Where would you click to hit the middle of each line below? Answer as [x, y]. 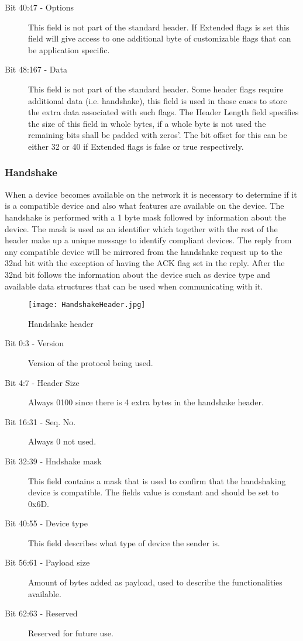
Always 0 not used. [62, 441]
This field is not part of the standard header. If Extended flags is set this [159, 27]
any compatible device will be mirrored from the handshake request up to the [144, 251]
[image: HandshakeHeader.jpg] [87, 305]
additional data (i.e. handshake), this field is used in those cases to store [158, 100]
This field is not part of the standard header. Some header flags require [156, 89]
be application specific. [69, 49]
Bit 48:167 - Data [36, 69]
